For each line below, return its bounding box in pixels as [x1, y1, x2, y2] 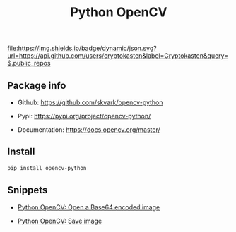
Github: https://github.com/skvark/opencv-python [17, 98, 163, 106]
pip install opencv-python [7, 164, 87, 171]
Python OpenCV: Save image [17, 216, 102, 225]
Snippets [7, 184, 48, 196]
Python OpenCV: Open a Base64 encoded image [17, 202, 160, 212]
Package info [7, 79, 66, 92]
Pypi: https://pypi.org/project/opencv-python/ [17, 112, 151, 120]
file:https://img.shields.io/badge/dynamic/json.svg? [7, 44, 157, 53]
